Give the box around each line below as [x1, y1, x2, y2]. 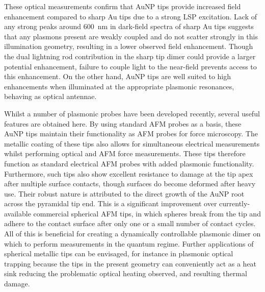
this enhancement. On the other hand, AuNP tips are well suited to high [4, 71, 231, 82]
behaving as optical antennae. [4, 91, 97, 102]
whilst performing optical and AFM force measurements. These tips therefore [4, 148, 246, 159]
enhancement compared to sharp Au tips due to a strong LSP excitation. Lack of [4, 11, 257, 21]
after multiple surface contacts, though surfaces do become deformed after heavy [4, 178, 256, 189]
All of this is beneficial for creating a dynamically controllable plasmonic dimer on [4, 228, 261, 239]
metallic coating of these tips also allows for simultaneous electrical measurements [4, 138, 260, 149]
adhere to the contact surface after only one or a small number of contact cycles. [4, 218, 256, 229]
